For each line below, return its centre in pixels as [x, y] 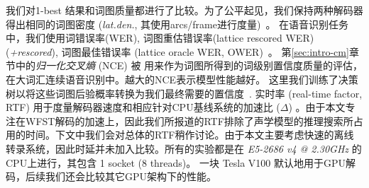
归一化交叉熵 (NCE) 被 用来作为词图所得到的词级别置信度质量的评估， [199, 65]
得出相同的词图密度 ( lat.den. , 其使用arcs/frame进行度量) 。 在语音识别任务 [177, 24]
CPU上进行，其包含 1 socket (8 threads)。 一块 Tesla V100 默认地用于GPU [176, 162]
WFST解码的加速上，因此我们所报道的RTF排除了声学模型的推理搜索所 [189, 121]
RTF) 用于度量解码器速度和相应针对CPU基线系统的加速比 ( [143, 107]
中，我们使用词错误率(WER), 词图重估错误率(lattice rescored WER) [160, 38]
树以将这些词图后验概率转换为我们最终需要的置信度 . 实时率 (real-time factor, [184, 93]
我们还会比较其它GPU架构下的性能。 [131, 176]
